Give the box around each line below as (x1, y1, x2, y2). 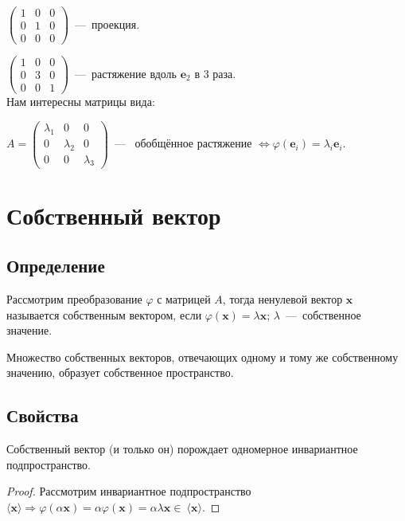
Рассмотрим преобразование (6, 291, 142, 308)
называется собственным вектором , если (6, 306, 202, 323)
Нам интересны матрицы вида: (6, 93, 155, 110)
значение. (6, 322, 53, 339)
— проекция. (75, 15, 140, 32)
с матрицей (157, 291, 211, 308)
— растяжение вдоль (75, 65, 177, 81)
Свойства (6, 403, 79, 428)
